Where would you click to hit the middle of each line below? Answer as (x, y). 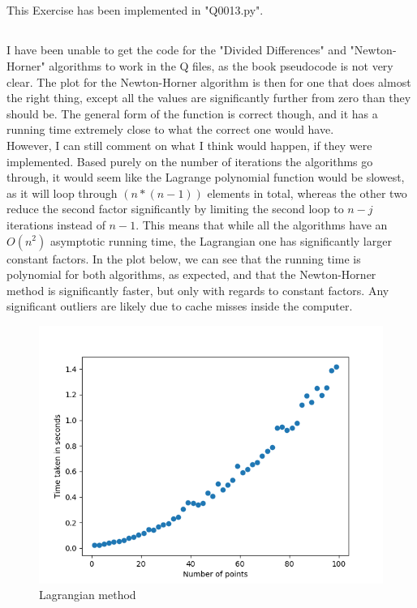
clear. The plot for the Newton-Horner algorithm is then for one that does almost (209, 81)
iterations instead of (56, 224)
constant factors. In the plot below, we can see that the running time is (184, 258)
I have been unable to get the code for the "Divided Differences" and (176, 50)
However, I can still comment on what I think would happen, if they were (189, 145)
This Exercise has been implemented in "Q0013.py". (135, 10)
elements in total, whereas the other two (307, 193)
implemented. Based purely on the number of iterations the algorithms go (190, 161)
